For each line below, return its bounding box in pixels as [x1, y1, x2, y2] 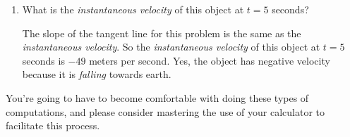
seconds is [22, 53, 65, 67]
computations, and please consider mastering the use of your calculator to [6, 104, 325, 119]
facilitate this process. [6, 118, 100, 133]
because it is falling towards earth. [22, 67, 171, 81]
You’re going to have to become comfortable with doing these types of [6, 90, 309, 105]
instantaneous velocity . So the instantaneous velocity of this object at [22, 39, 320, 54]
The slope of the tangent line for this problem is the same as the [22, 25, 301, 40]
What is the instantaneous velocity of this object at [22, 2, 244, 16]
